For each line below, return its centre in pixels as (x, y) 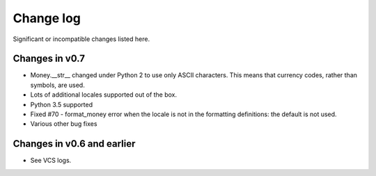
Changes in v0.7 (49, 59)
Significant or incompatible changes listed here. (81, 39)
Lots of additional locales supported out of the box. (104, 95)
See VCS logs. (51, 161)
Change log (47, 18)
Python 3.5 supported (62, 104)
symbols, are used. (57, 85)
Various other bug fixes (64, 124)
